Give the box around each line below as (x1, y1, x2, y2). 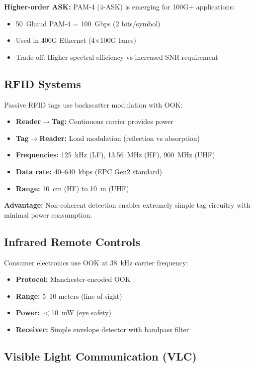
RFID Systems (4, 76, 81, 91)
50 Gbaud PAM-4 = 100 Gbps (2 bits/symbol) (15, 18, 161, 28)
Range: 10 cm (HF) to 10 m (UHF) (15, 183, 129, 193)
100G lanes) (100, 35, 136, 45)
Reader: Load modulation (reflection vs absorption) (39, 132, 200, 143)
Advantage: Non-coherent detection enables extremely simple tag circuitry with (4, 200, 251, 210)
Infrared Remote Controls (4, 234, 140, 249)
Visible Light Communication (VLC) (4, 348, 197, 364)
